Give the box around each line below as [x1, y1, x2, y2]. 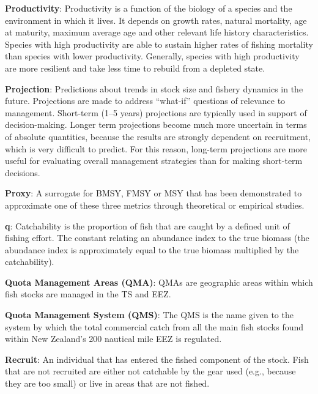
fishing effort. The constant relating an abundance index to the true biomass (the [5, 231, 309, 244]
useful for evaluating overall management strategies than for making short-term [5, 154, 303, 167]
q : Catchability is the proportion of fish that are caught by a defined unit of [5, 219, 290, 232]
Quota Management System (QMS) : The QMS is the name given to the [5, 308, 294, 321]
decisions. [5, 166, 40, 179]
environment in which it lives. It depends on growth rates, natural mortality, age [5, 13, 307, 26]
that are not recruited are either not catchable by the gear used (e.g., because [5, 365, 296, 377]
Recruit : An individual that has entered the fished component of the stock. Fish [5, 352, 309, 365]
